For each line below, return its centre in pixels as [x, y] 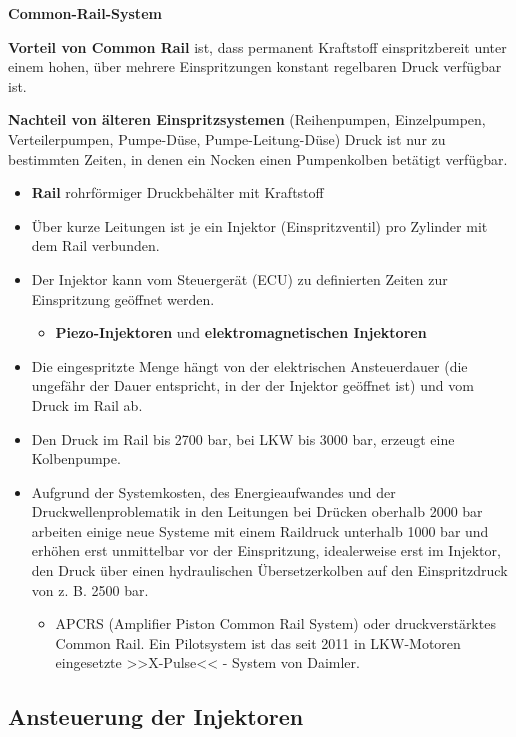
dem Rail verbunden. [95, 245]
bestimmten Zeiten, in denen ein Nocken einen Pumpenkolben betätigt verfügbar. [258, 158]
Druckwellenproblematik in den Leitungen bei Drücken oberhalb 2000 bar [257, 511]
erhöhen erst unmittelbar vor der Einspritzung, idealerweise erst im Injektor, [266, 550]
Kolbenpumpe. [76, 458]
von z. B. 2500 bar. [90, 589]
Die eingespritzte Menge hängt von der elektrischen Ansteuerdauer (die [249, 365]
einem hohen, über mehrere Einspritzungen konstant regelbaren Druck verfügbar [255, 66]
